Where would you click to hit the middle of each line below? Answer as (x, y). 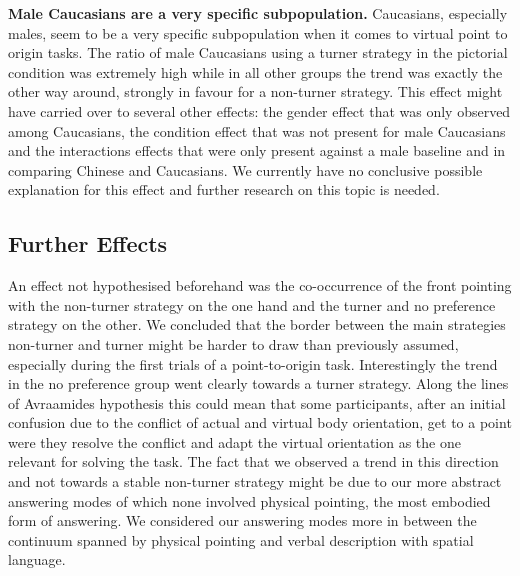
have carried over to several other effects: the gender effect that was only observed (259, 110)
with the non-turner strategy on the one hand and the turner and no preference (252, 304)
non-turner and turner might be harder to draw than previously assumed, (233, 343)
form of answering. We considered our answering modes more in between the (242, 520)
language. (37, 559)
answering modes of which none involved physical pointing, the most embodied (249, 500)
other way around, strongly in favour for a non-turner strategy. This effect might (255, 91)
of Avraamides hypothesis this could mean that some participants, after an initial (257, 402)
